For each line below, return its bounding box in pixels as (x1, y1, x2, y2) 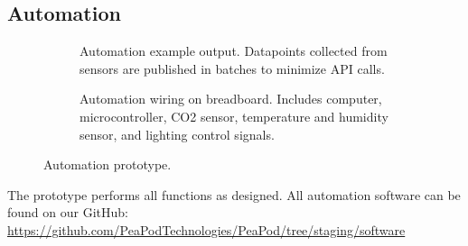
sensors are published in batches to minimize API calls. (80, 59, 385, 77)
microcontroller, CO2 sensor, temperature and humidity (80, 106, 388, 125)
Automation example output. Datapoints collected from (80, 41, 388, 60)
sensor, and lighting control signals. (80, 124, 275, 143)
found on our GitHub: (7, 203, 128, 222)
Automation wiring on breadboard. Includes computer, (80, 89, 382, 108)
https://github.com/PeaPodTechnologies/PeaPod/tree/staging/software (7, 220, 406, 239)
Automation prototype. (43, 155, 172, 174)
